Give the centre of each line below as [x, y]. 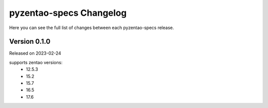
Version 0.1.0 [30, 42]
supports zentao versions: [36, 62]
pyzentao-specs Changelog [68, 13]
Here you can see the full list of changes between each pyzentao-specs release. [92, 28]
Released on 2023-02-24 [35, 53]
